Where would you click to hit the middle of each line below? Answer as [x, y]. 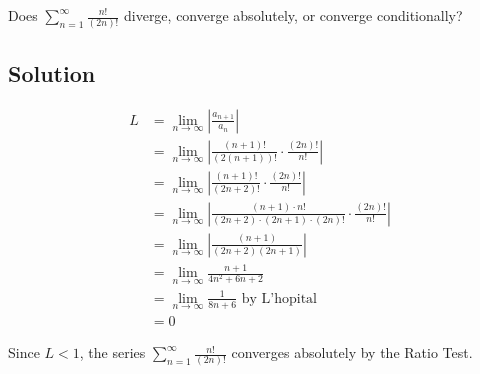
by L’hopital [279, 298]
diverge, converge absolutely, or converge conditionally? [293, 15]
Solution [52, 72]
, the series [112, 352]
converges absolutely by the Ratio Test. [352, 352]
